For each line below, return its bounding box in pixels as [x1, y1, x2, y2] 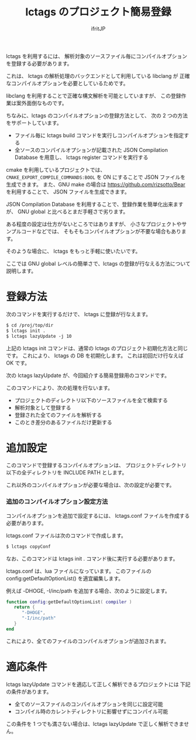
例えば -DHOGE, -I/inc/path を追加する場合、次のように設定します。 [6, 587, 171, 594]
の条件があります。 [6, 688, 52, 695]
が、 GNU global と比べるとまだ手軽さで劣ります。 [6, 208, 129, 215]
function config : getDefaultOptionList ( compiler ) [6, 599, 132, 605]
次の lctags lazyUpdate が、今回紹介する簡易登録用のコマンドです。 [6, 372, 170, 379]
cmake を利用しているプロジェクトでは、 [6, 166, 106, 173]
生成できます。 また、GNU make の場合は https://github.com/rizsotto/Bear [6, 181, 185, 188]
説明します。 [6, 267, 37, 274]
